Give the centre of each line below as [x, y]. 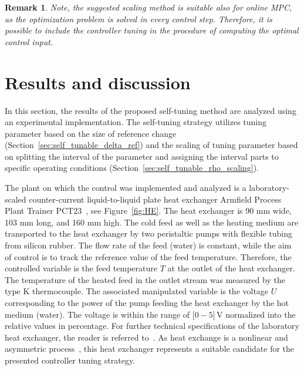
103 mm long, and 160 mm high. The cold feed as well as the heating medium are [152, 222]
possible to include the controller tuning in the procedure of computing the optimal [152, 30]
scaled [16, 199]
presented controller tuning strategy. [70, 360]
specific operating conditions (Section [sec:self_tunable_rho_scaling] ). [132, 168]
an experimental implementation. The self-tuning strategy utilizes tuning [136, 122]
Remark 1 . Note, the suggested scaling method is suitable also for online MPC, [148, 7]
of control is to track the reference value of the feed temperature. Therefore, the [148, 256]
